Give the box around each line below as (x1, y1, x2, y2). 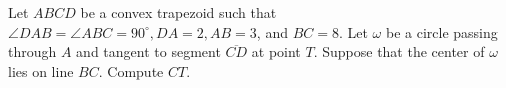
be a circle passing (385, 21, 498, 42)
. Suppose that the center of (313, 41, 485, 62)
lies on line (8, 60, 74, 81)
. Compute (98, 60, 164, 81)
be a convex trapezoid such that (80, 2, 277, 22)
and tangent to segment (76, 41, 221, 62)
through (8, 41, 57, 62)
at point (251, 41, 301, 62)
